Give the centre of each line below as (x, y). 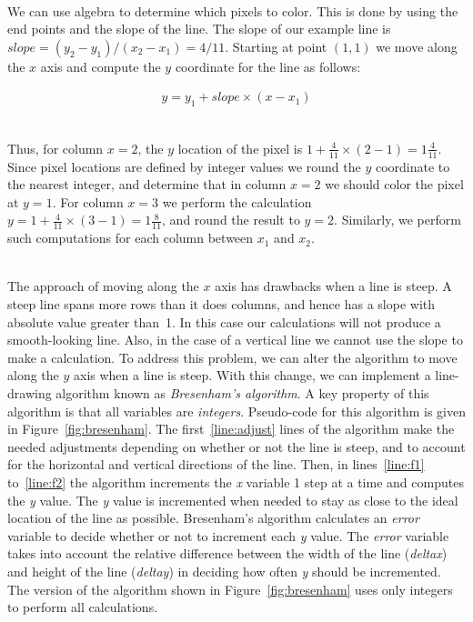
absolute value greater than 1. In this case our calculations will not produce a (224, 321)
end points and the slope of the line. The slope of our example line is (199, 29)
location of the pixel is (240, 148)
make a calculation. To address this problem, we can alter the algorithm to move (232, 357)
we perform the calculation (237, 201)
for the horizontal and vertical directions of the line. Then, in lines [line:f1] (216, 464)
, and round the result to (231, 220)
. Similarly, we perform (398, 220)
